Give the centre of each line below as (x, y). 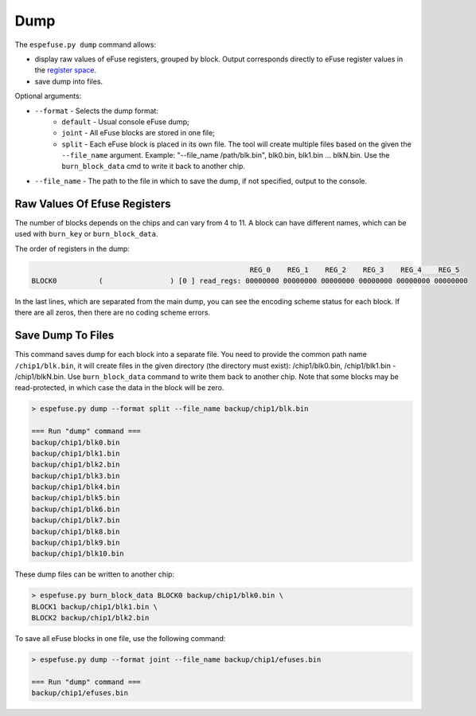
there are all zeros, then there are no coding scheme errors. (113, 313)
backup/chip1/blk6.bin (76, 509)
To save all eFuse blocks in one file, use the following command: (120, 639)
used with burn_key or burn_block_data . (86, 234)
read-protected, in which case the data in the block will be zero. (119, 388)
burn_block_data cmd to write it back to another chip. (154, 166)
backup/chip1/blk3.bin (76, 475)
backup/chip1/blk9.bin (76, 543)
